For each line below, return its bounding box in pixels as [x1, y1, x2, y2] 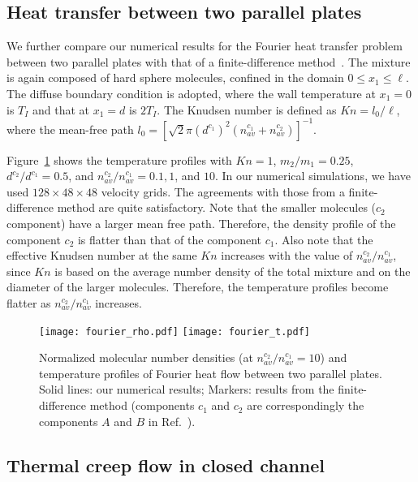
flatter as [6, 295, 51, 312]
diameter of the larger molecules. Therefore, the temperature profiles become [6, 278, 389, 295]
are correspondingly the [247, 397, 364, 414]
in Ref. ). [148, 412, 196, 429]
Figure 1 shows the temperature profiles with [6, 151, 232, 168]
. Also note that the [274, 230, 373, 247]
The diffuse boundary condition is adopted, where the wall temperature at [6, 84, 376, 101]
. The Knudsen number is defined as [157, 101, 337, 118]
